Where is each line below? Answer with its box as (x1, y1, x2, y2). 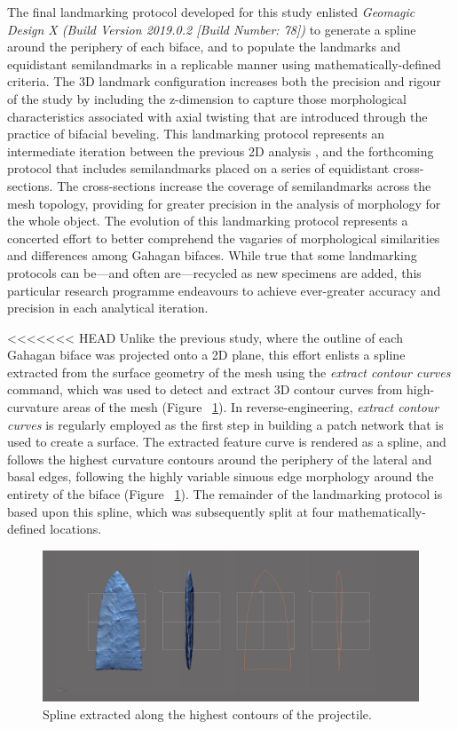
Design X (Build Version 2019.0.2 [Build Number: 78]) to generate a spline (7, 20, 416, 38)
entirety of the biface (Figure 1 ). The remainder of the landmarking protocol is (7, 485, 443, 503)
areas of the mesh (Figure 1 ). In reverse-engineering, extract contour (62, 398, 439, 416)
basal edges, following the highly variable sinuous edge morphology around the (7, 467, 434, 486)
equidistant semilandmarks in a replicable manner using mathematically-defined (7, 54, 441, 73)
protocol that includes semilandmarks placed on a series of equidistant (7, 159, 390, 178)
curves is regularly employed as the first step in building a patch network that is (7, 415, 444, 433)
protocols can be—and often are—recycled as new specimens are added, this (7, 263, 422, 281)
